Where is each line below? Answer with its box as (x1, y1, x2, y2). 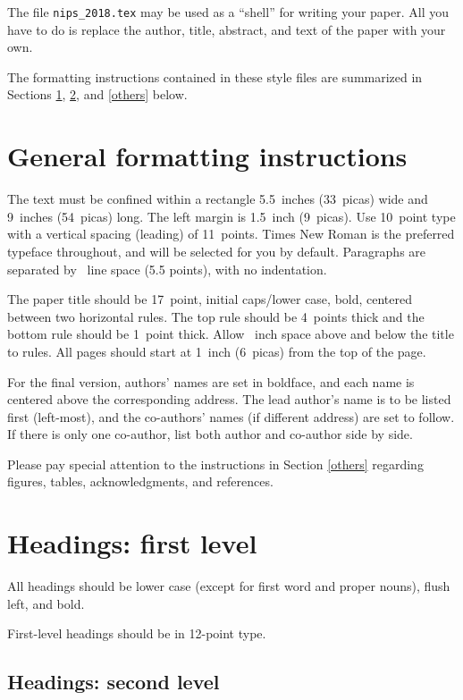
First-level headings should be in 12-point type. (7, 624, 266, 643)
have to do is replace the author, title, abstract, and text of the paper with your (7, 20, 446, 38)
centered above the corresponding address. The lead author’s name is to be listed (7, 390, 451, 409)
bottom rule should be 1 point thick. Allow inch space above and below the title (7, 325, 454, 343)
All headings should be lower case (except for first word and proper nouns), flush (7, 577, 450, 595)
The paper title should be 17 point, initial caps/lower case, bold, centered (7, 290, 413, 308)
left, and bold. (7, 594, 85, 612)
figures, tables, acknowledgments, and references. (7, 472, 274, 491)
